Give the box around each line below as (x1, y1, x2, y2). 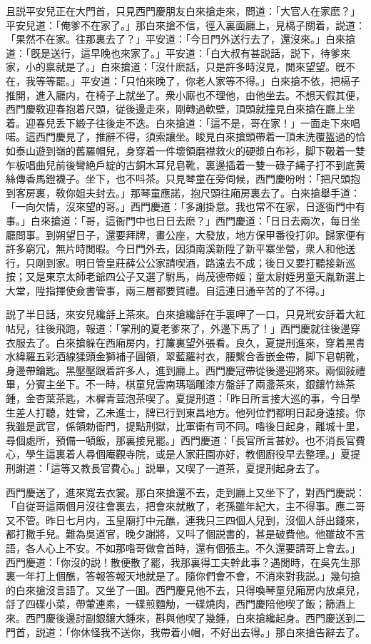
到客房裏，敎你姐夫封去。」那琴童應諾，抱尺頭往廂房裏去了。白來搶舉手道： (6, 185, 360, 200)
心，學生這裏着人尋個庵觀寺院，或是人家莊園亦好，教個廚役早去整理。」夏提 (6, 446, 360, 461)
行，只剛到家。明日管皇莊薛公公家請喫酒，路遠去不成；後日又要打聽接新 (6, 255, 345, 270)
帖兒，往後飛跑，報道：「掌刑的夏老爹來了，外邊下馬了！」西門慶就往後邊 (6, 321, 350, 336)
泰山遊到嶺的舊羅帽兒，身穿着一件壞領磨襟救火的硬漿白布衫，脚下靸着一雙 (15, 143, 365, 158)
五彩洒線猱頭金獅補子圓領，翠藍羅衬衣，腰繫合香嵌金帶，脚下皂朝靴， (35, 349, 365, 364)
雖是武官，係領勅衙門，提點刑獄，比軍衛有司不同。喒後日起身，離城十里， (15, 419, 365, 434)
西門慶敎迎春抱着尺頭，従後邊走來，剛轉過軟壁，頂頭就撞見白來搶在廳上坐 (6, 101, 355, 116)
